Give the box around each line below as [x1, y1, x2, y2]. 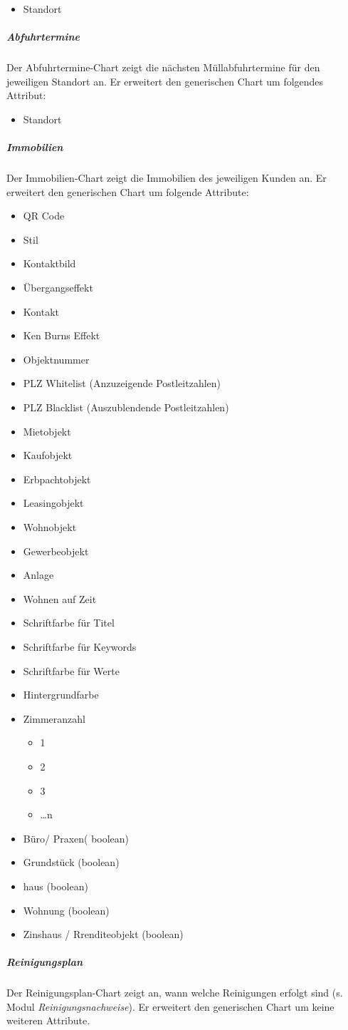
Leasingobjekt [23, 495, 84, 510]
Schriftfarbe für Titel [23, 615, 115, 630]
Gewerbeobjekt [23, 543, 89, 558]
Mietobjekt [23, 423, 71, 438]
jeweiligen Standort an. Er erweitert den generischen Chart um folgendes [6, 73, 324, 88]
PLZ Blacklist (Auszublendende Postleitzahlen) [23, 400, 229, 415]
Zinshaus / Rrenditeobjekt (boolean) [23, 927, 184, 942]
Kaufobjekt [23, 448, 73, 463]
